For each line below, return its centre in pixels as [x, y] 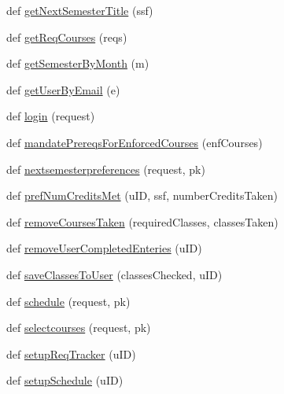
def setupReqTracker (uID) [71, 353]
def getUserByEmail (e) [63, 89]
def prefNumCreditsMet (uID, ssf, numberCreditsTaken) [142, 195]
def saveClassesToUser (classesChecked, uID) [114, 274]
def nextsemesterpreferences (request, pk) [106, 169]
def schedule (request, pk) [68, 301]
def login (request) [51, 116]
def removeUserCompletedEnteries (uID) [104, 248]
